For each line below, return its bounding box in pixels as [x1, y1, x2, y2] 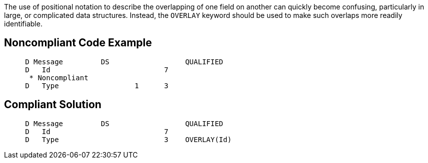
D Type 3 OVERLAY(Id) [25, 135, 232, 144]
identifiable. [4, 19, 42, 28]
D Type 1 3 [25, 81, 168, 90]
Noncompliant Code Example [4, 36, 152, 49]
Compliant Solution [4, 98, 101, 111]
